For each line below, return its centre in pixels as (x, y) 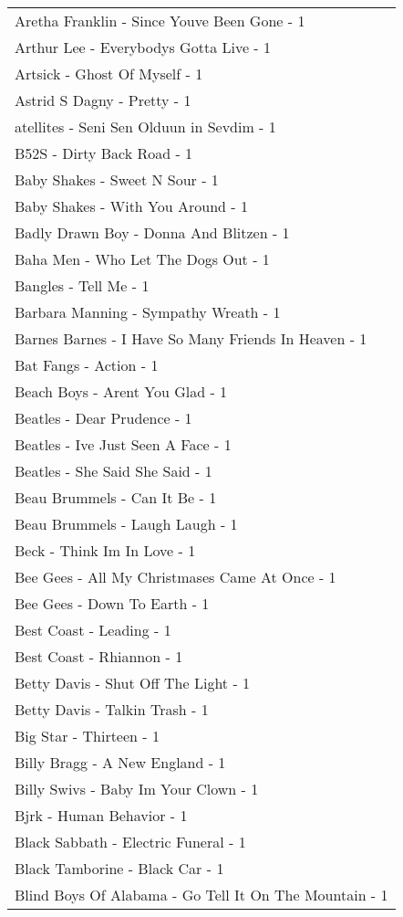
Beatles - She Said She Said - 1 (114, 471)
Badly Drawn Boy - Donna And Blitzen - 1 (152, 232)
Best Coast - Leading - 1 (93, 630)
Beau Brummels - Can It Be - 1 (116, 497)
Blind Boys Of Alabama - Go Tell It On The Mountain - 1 (201, 895)
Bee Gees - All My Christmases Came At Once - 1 (176, 577)
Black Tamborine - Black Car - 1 (119, 868)
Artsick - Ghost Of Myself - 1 (109, 74)
